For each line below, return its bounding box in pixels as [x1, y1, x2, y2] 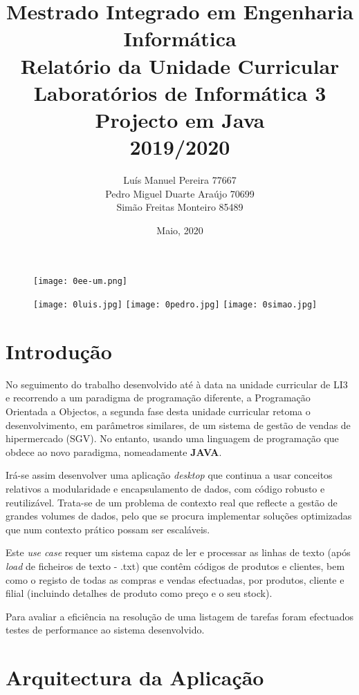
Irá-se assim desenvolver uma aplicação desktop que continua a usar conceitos [6, 468, 333, 482]
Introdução [6, 336, 112, 365]
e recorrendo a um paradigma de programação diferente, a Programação [6, 390, 311, 405]
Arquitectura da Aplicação [6, 663, 264, 692]
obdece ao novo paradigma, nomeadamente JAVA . [6, 444, 222, 459]
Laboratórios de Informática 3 [33, 78, 326, 106]
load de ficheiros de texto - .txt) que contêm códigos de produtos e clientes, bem [6, 559, 345, 573]
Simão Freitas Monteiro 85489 [116, 200, 243, 214]
